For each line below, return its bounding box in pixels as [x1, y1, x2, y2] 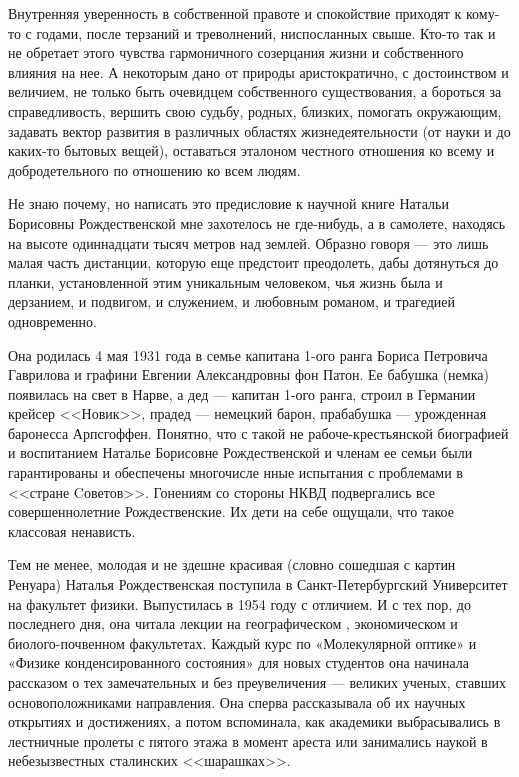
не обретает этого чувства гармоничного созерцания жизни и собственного [8, 42, 464, 63]
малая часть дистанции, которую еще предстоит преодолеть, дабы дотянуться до [8, 252, 499, 273]
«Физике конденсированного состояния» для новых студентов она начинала [8, 652, 469, 673]
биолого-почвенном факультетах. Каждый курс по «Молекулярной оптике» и [8, 632, 477, 653]
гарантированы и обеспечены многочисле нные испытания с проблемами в [8, 462, 463, 483]
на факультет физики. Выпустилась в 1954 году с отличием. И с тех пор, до [8, 593, 471, 614]
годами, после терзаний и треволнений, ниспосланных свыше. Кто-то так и [36, 22, 496, 43]
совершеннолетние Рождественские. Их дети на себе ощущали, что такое [8, 501, 454, 522]
